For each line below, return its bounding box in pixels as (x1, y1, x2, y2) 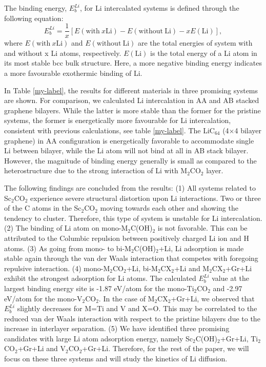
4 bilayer (234, 125, 262, 135)
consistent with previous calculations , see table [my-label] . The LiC (4, 125, 215, 135)
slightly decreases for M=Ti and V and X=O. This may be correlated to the (17, 303, 257, 314)
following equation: (4, 12, 64, 23)
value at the (212, 273, 249, 283)
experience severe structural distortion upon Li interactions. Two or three (30, 192, 261, 203)
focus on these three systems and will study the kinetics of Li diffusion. (4, 353, 228, 364)
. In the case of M (98, 293, 155, 303)
